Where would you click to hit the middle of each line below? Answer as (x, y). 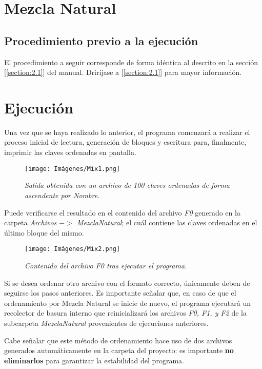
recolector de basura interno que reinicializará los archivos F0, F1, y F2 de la (125, 313)
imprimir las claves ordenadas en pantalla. (70, 152)
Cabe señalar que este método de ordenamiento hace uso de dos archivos (118, 340)
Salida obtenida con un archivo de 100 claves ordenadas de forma (127, 185)
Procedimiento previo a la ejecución (101, 40)
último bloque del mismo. (44, 232)
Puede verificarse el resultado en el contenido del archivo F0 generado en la (122, 212)
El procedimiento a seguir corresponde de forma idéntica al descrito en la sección (131, 62)
